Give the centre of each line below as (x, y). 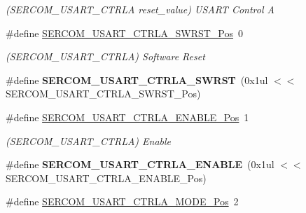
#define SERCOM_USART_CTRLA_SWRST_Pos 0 (125, 33)
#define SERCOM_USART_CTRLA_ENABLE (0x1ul (140, 164)
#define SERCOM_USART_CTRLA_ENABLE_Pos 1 (127, 117)
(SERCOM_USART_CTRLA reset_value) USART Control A (140, 9)
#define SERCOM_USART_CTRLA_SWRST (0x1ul (137, 80)
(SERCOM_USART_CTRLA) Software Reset (105, 56)
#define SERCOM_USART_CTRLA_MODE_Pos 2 (122, 201)
